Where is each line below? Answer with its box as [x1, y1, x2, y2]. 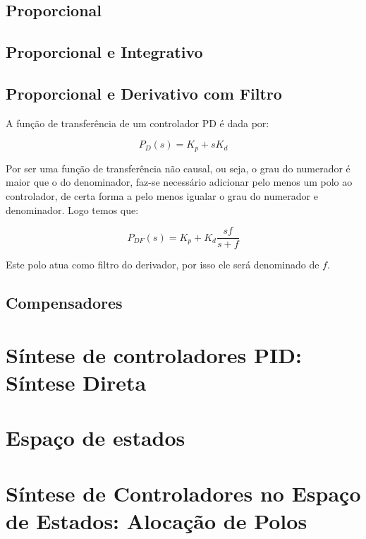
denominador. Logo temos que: [6, 202, 139, 217]
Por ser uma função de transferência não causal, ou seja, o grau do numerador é [6, 160, 350, 175]
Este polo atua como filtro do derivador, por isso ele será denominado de [6, 257, 319, 272]
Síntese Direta [6, 368, 147, 396]
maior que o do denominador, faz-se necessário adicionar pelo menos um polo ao [6, 174, 353, 189]
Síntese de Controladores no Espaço [6, 478, 361, 507]
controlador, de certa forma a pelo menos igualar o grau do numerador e [6, 189, 318, 203]
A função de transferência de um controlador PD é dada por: [6, 115, 269, 130]
